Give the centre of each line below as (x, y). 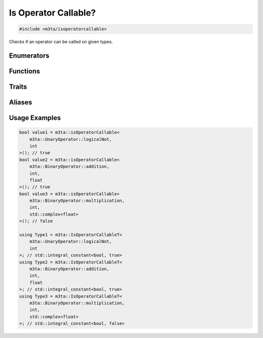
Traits (18, 87)
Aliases (21, 102)
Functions (25, 71)
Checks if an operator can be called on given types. (61, 42)
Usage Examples (35, 118)
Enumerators (29, 55)
